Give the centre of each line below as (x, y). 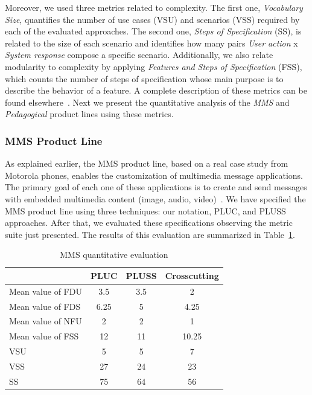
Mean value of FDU (46, 291)
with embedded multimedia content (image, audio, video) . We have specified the (155, 198)
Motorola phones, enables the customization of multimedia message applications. (154, 175)
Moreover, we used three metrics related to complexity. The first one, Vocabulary (154, 7)
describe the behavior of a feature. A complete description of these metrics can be (156, 90)
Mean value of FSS (44, 336)
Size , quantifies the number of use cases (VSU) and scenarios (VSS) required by (152, 19)
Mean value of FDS (45, 306)
